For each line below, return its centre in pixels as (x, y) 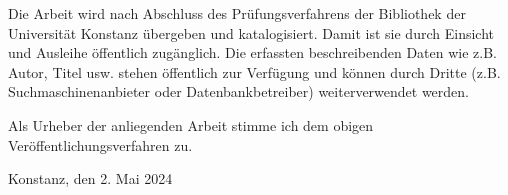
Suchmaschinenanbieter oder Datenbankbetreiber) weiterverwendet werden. (239, 91)
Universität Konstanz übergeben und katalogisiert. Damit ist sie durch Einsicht (251, 32)
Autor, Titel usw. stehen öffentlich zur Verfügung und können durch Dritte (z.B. (254, 71)
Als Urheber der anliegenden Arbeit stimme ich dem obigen (191, 124)
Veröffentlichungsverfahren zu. (100, 144)
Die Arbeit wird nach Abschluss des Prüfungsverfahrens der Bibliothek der (237, 13)
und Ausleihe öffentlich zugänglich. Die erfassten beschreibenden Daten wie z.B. (253, 52)
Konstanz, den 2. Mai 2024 (90, 178)
